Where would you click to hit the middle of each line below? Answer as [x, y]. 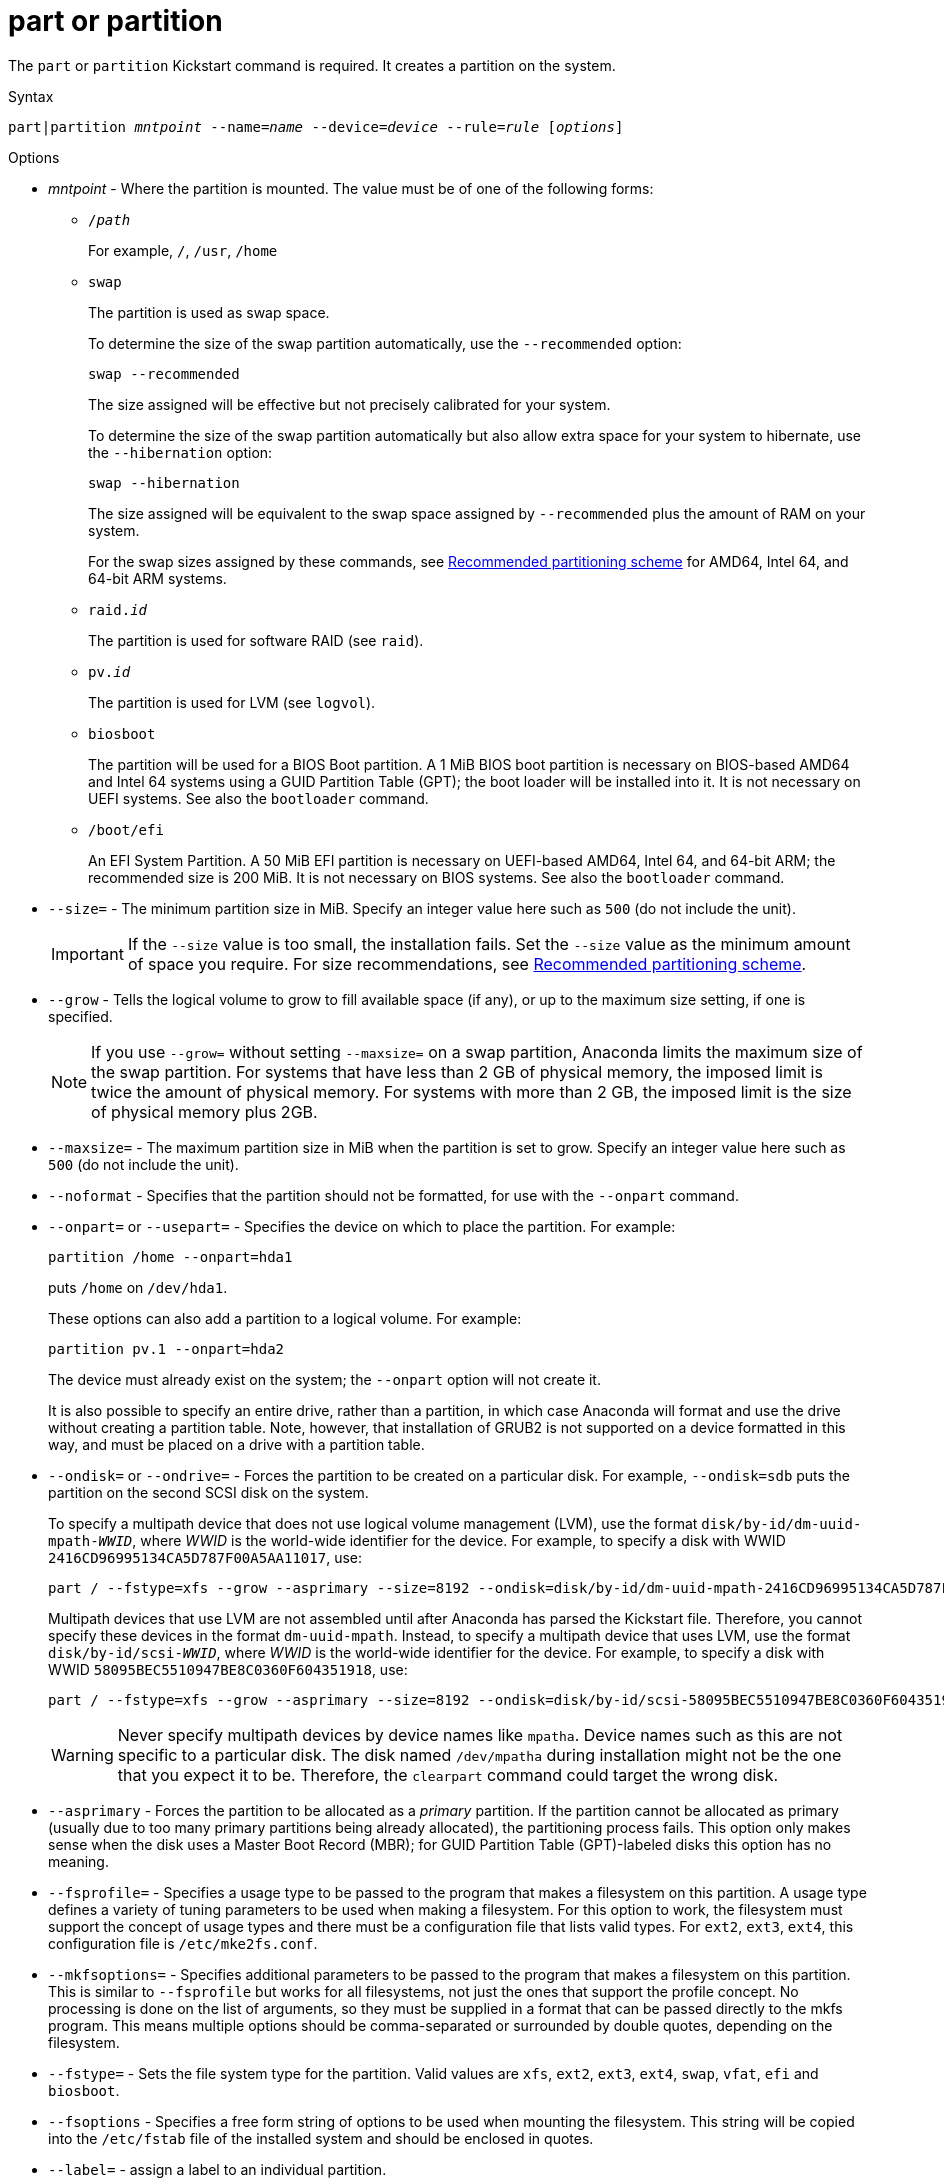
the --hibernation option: [180, 452]
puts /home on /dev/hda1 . [138, 1287]
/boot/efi [126, 829]
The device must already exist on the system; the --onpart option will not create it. [324, 1379]
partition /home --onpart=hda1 [170, 1256]
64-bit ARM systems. [157, 578]
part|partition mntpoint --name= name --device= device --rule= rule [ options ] [316, 126]
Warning [82, 1754]
